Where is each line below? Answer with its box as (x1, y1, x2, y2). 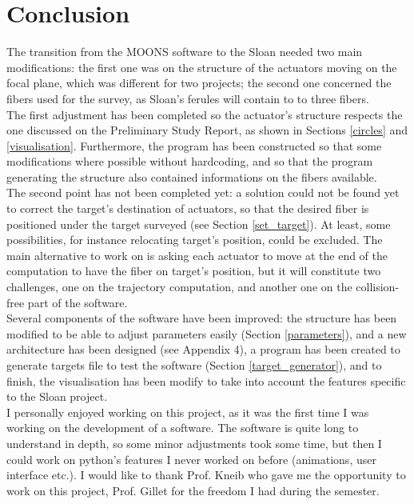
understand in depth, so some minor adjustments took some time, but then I (6, 434, 382, 451)
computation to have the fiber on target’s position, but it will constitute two (6, 262, 381, 279)
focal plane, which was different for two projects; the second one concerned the (6, 74, 392, 91)
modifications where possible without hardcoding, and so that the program (6, 153, 373, 170)
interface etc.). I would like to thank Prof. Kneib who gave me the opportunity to (6, 466, 406, 483)
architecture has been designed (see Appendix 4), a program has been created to (6, 341, 400, 358)
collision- (356, 278, 400, 295)
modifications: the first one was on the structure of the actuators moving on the (6, 58, 397, 75)
